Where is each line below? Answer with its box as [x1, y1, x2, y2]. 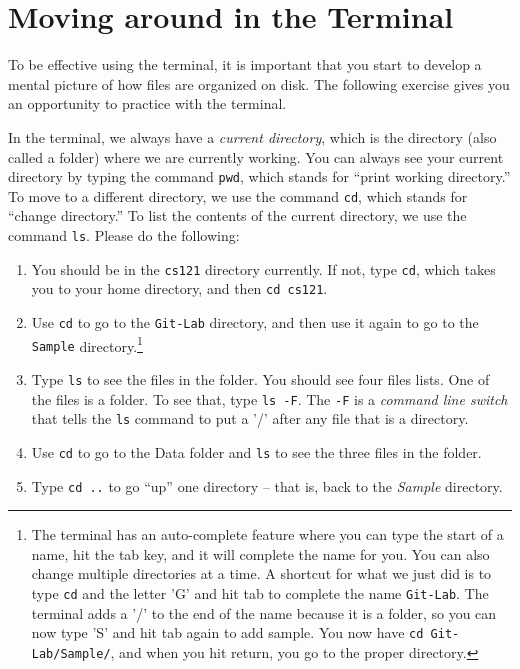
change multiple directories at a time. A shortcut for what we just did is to [31, 563, 492, 584]
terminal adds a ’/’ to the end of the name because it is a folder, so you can [31, 602, 497, 623]
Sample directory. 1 [31, 332, 143, 356]
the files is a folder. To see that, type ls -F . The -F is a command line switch [31, 388, 508, 409]
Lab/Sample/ [31, 646, 111, 661]
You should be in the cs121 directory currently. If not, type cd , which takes [31, 258, 496, 279]
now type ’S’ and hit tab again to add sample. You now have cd [31, 622, 424, 643]
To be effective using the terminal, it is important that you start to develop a [8, 54, 482, 75]
